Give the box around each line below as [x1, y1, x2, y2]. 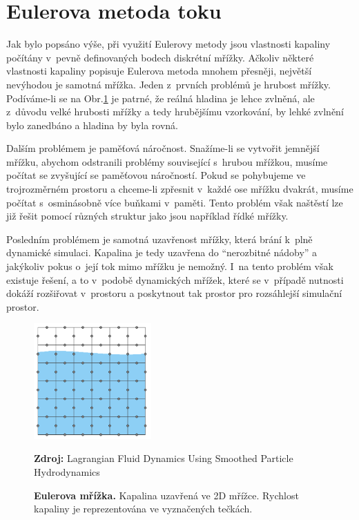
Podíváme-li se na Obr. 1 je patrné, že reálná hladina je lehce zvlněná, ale [6, 90, 315, 105]
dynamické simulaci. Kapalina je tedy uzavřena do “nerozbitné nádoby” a [6, 245, 318, 260]
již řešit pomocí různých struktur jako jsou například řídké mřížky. [6, 209, 289, 223]
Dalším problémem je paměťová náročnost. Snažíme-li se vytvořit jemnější [6, 141, 320, 155]
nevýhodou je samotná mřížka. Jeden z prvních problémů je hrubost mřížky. [6, 77, 331, 91]
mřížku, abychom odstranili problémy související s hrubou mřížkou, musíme [6, 154, 328, 168]
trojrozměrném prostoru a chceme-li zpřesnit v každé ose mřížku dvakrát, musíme [6, 182, 353, 196]
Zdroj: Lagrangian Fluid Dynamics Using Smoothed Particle [34, 451, 293, 465]
